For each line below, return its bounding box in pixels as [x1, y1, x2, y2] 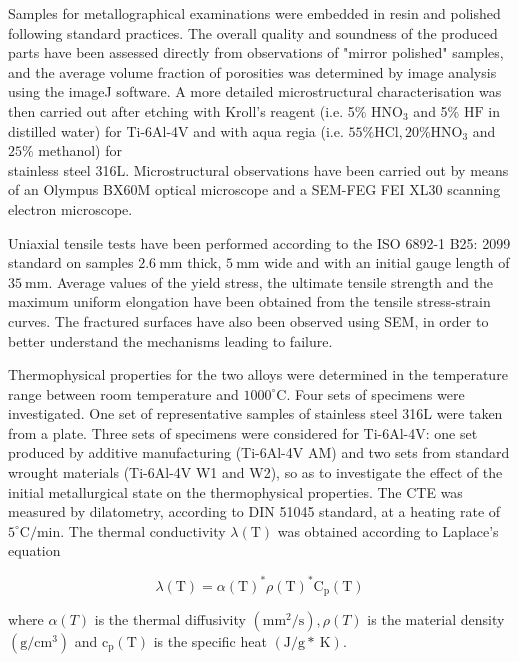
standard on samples [8, 252, 134, 273]
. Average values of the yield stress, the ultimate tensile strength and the [48, 271, 494, 292]
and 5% [413, 100, 460, 121]
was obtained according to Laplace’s [277, 520, 499, 541]
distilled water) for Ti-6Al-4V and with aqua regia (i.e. [8, 120, 344, 141]
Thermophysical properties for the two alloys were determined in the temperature [8, 364, 508, 385]
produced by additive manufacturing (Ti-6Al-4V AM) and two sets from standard [8, 442, 510, 463]
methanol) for [38, 140, 122, 161]
